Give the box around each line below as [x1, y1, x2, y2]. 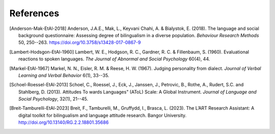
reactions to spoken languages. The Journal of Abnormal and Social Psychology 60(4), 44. [18, 56, 210, 62]
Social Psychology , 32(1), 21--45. [18, 96, 89, 102]
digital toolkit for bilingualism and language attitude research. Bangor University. [18, 112, 187, 118]
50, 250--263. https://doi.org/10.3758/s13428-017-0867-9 [18, 40, 141, 46]
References [9, 8, 60, 19]
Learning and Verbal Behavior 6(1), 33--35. [18, 72, 109, 78]
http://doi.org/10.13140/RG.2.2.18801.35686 [18, 119, 109, 125]
